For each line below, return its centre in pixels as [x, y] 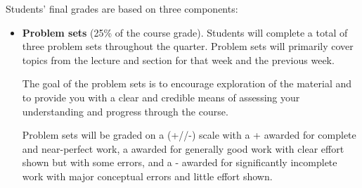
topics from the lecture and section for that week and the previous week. [178, 59]
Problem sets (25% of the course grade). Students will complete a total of [185, 32]
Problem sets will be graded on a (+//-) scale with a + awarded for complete [189, 135]
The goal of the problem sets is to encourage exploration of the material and [187, 83]
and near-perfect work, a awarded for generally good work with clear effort [183, 148]
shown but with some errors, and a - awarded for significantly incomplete [180, 162]
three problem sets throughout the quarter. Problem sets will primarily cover [188, 46]
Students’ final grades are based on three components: [122, 8]
